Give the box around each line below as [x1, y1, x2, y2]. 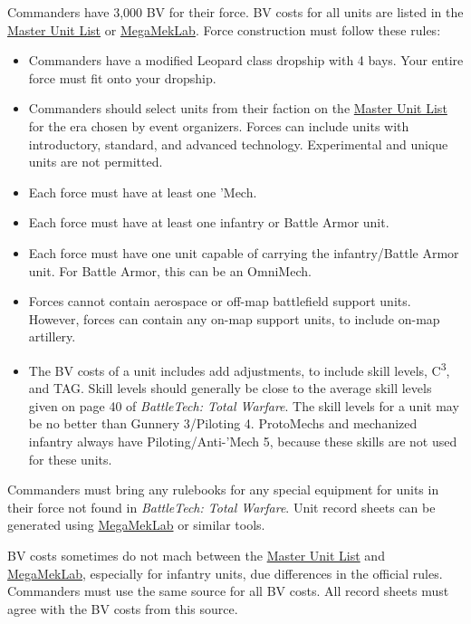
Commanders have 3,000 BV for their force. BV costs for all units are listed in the [7, 3, 464, 21]
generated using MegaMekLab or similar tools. [7, 515, 265, 534]
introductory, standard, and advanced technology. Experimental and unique [28, 134, 448, 153]
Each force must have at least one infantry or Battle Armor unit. [28, 213, 389, 232]
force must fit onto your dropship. [28, 68, 216, 87]
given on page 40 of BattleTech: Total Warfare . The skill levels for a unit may [28, 396, 459, 415]
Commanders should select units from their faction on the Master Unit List [28, 99, 447, 118]
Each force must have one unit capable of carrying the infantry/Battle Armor [28, 243, 459, 262]
